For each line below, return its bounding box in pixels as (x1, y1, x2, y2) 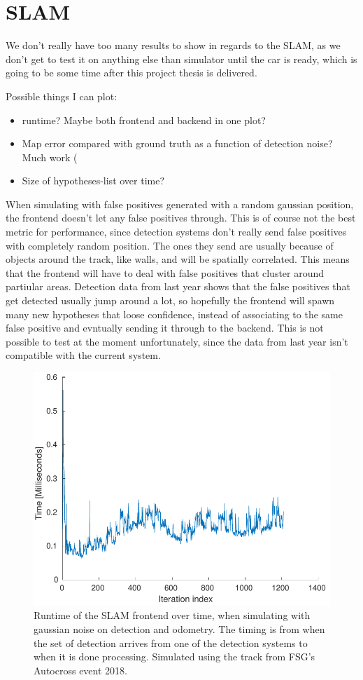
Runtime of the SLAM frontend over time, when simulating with (34, 608, 311, 623)
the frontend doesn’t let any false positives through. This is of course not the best (6, 210, 356, 225)
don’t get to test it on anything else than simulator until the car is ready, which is (6, 51, 357, 66)
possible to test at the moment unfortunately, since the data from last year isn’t (6, 334, 348, 348)
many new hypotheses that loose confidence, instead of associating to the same (6, 306, 343, 321)
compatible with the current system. (6, 348, 161, 362)
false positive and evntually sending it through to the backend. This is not (6, 320, 324, 335)
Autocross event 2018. (34, 662, 127, 677)
